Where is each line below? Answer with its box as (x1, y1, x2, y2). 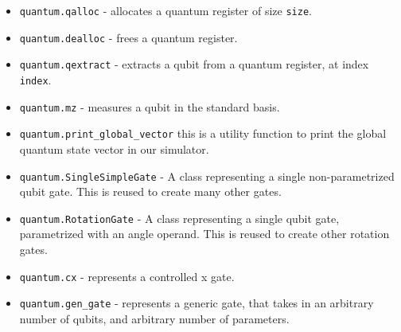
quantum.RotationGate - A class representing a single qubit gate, (19, 209, 340, 226)
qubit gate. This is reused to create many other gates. (19, 183, 282, 200)
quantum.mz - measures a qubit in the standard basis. (19, 98, 280, 115)
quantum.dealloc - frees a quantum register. (19, 29, 238, 45)
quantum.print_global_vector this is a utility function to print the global (19, 125, 387, 142)
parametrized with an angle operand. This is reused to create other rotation (19, 225, 390, 242)
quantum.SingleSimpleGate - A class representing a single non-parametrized (19, 167, 395, 184)
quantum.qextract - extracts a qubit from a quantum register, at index (19, 56, 369, 72)
